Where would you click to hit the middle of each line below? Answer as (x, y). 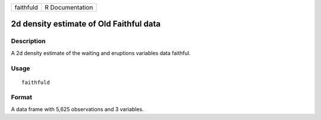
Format (22, 98)
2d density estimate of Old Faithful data (86, 24)
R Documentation (69, 7)
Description (28, 41)
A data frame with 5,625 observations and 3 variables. (77, 109)
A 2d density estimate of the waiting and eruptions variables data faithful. (101, 53)
